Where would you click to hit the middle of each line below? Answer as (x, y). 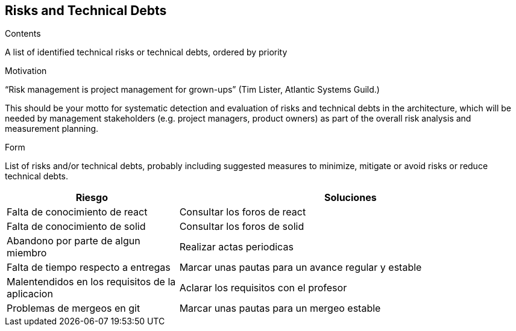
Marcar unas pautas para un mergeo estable (280, 308)
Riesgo (92, 198)
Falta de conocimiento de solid (76, 227)
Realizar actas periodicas (236, 247)
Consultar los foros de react (243, 212)
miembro (27, 253)
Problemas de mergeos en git (74, 308)
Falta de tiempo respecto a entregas (89, 268)
